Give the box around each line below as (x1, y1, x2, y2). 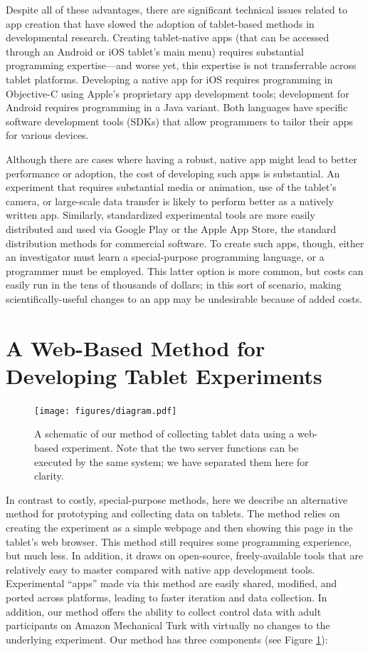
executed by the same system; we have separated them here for (34, 454, 309, 469)
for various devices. (6, 128, 89, 143)
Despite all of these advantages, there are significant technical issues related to (6, 2, 347, 16)
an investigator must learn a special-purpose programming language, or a (6, 249, 324, 264)
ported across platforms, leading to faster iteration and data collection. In (6, 589, 327, 604)
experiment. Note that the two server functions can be (61, 440, 299, 455)
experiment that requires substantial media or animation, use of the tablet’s (6, 180, 337, 195)
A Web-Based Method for (6, 333, 265, 362)
